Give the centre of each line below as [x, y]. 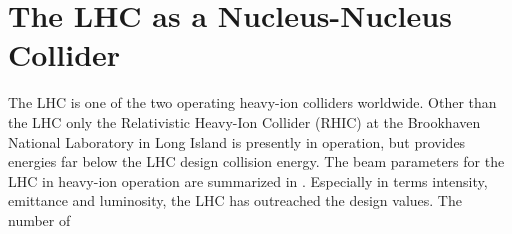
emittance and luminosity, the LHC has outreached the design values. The [235, 200]
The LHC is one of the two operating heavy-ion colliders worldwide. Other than [252, 102]
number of [39, 219]
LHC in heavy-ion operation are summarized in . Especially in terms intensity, [248, 180]
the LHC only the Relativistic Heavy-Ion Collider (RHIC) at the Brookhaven [244, 121]
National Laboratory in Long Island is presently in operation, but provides [237, 141]
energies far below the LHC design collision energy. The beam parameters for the [256, 161]
